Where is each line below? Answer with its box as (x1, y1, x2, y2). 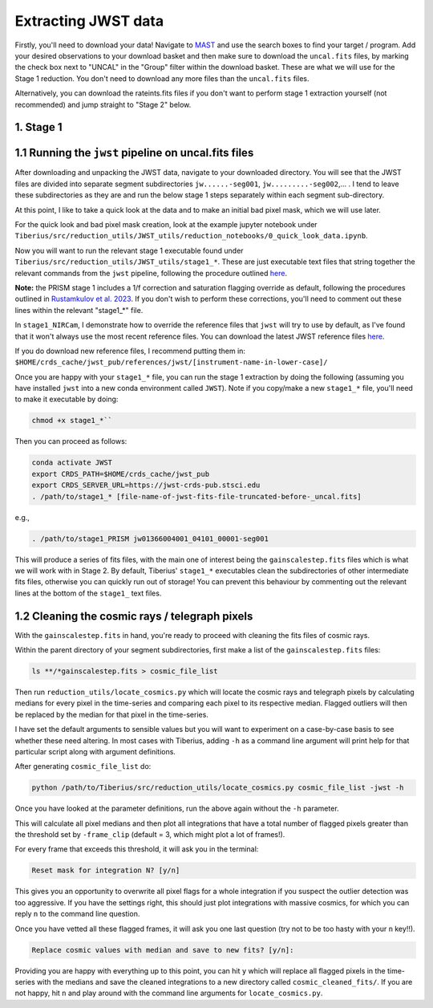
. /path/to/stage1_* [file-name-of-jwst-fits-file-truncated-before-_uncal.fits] (31, 492, 362, 501)
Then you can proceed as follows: (14, 437, 127, 446)
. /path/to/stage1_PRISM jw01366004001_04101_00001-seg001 (31, 534, 269, 543)
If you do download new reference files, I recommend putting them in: (14, 346, 246, 356)
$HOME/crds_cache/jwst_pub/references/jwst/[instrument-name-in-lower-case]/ (14, 358, 328, 367)
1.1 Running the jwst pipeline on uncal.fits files (14, 146, 254, 160)
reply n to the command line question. (14, 909, 140, 919)
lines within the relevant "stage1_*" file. (14, 305, 144, 315)
